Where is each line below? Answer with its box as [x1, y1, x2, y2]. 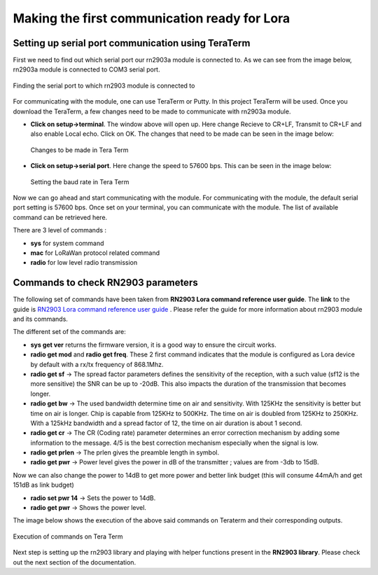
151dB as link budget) [13, 480, 75, 490]
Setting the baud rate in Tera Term [30, 177, 129, 186]
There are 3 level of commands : [13, 226, 107, 235]
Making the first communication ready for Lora [13, 11, 290, 26]
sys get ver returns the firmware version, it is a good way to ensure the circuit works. [30, 340, 276, 349]
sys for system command [30, 239, 104, 247]
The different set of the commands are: [13, 328, 126, 336]
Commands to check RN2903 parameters [13, 277, 199, 289]
